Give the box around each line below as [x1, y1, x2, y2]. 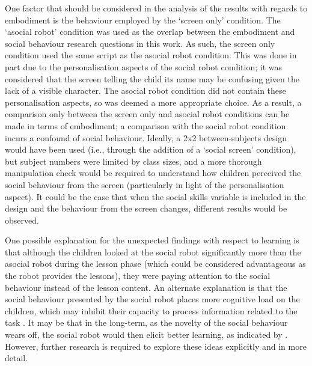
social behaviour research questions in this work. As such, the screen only [5, 37, 275, 49]
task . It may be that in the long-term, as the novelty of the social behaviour [5, 316, 288, 329]
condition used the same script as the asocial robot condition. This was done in [5, 49, 297, 61]
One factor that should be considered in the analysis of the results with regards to [5, 2, 308, 14]
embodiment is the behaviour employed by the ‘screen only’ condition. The [5, 13, 281, 26]
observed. [5, 213, 39, 226]
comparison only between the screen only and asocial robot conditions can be [5, 108, 290, 120]
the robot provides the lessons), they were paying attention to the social [5, 269, 271, 282]
